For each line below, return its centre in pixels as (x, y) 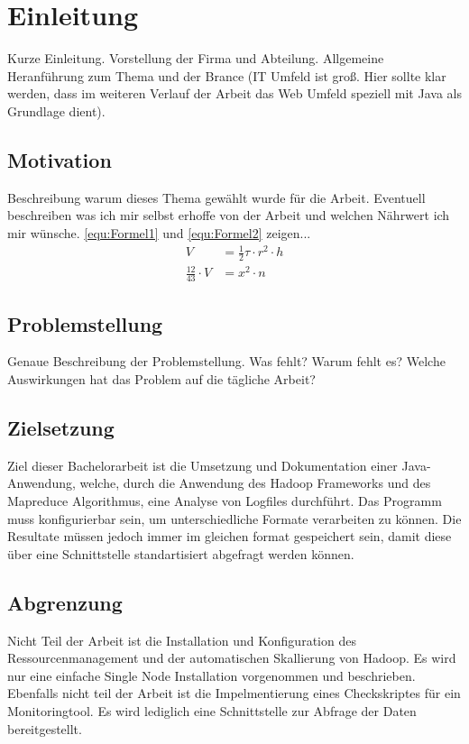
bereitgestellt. (45, 728)
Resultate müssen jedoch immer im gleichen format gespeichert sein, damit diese (230, 536)
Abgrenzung (65, 602)
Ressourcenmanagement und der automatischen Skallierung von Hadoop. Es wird (232, 658)
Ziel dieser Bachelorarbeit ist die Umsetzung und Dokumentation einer (202, 465)
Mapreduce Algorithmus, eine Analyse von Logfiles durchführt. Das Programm (225, 501)
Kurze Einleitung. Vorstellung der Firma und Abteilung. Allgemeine (196, 58)
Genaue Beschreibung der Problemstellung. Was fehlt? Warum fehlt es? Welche (226, 361)
